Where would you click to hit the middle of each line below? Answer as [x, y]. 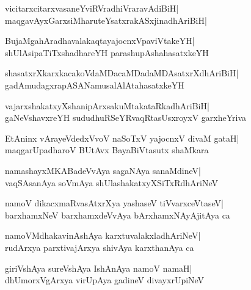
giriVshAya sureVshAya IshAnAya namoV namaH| [99, 268]
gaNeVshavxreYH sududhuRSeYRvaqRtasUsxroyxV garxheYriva [126, 118]
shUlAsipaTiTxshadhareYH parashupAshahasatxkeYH [107, 52]
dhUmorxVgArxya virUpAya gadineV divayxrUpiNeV [105, 280]
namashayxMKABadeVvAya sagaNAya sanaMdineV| [103, 170]
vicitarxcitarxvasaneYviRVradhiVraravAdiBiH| [92, 8]
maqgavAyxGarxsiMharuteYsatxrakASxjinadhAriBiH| [106, 20]
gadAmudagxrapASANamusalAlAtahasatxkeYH [95, 85]
